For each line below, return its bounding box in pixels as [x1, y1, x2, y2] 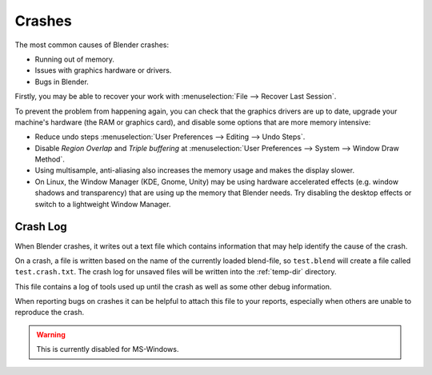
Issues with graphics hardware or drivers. [34, 66, 172, 75]
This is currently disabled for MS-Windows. [36, 345, 179, 354]
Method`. [34, 154, 66, 164]
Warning [36, 329, 66, 339]
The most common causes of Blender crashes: [14, 40, 170, 50]
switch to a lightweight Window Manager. [34, 199, 171, 209]
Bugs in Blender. [34, 77, 90, 86]
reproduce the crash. [14, 308, 84, 317]
